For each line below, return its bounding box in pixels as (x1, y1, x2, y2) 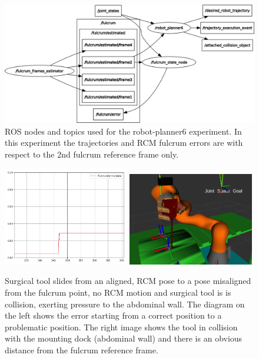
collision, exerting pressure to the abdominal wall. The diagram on (5, 297, 245, 310)
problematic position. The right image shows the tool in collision (5, 320, 238, 333)
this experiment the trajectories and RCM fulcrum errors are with (5, 136, 243, 149)
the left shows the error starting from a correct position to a (5, 309, 222, 322)
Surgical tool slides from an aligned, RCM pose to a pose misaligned (5, 275, 251, 287)
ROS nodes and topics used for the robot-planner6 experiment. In (5, 125, 242, 137)
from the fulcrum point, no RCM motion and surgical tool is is (5, 286, 231, 299)
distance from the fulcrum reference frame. (5, 344, 158, 356)
